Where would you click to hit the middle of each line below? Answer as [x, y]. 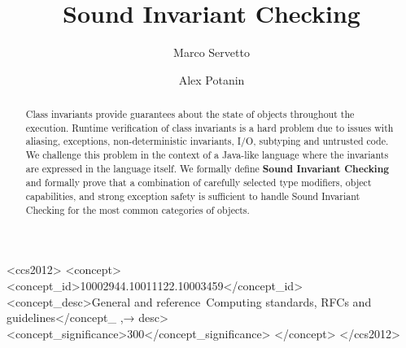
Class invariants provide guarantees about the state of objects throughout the [190, 114]
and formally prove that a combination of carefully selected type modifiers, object [199, 183]
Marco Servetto [212, 52]
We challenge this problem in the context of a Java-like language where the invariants [207, 155]
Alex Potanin [212, 79]
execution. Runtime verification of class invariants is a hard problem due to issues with [210, 127]
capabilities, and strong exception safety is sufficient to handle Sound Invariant [193, 196]
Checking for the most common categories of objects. [138, 209]
